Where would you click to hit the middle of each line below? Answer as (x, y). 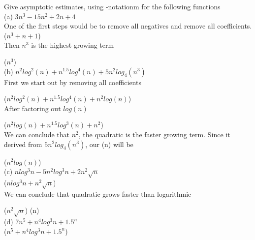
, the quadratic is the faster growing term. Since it (154, 134)
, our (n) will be (109, 144)
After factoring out (32, 108)
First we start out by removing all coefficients (73, 82)
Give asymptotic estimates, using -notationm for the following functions (112, 6)
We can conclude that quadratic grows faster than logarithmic (98, 194)
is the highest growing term (73, 45)
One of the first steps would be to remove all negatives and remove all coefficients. (128, 26)
